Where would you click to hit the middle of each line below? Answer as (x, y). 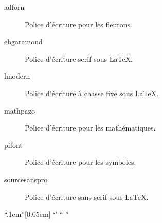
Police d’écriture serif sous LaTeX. (79, 58)
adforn (14, 7)
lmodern (17, 76)
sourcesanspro (26, 179)
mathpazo (20, 110)
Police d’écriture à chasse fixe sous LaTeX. (92, 93)
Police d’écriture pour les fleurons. (78, 24)
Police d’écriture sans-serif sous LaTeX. (87, 197)
